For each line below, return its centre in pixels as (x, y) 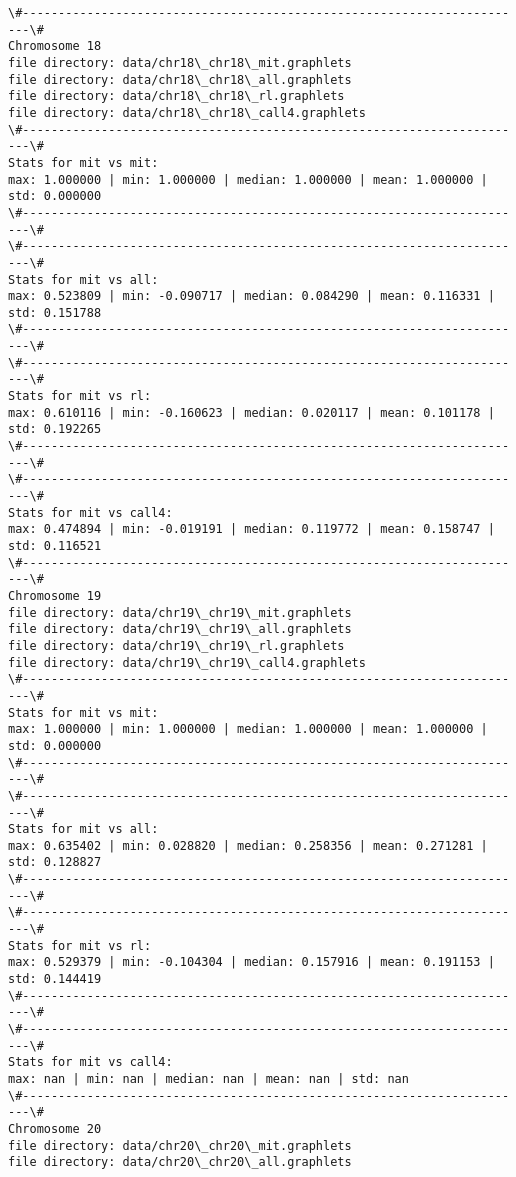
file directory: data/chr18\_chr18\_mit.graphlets (180, 62)
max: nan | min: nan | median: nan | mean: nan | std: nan (208, 1079)
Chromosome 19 (55, 595)
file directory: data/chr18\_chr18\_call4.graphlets (187, 112)
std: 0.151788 (55, 312)
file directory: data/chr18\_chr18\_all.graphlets (180, 79)
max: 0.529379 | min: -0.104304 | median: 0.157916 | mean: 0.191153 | (251, 962)
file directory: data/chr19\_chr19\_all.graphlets (180, 629)
